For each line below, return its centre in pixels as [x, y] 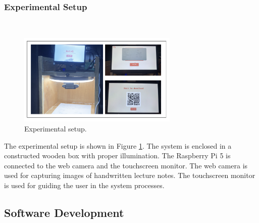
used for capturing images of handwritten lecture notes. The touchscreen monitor [130, 175]
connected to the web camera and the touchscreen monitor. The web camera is [126, 165]
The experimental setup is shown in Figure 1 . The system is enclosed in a [118, 145]
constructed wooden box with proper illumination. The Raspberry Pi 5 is [117, 155]
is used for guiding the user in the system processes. [84, 185]
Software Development [64, 213]
